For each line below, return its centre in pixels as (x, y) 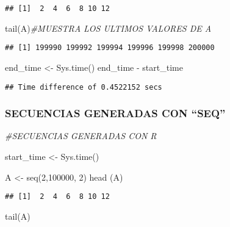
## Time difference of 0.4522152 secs (84, 87)
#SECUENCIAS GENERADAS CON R (81, 136)
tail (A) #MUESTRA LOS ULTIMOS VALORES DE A (108, 28)
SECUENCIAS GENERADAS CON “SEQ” (115, 113)
